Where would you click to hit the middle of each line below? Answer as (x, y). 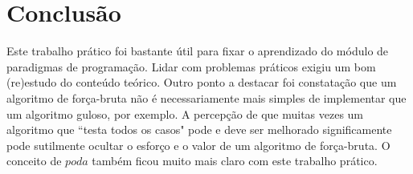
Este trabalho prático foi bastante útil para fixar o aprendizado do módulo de (198, 51)
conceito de (34, 161)
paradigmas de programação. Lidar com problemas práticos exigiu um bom (191, 66)
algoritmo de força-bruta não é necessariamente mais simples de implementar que (206, 97)
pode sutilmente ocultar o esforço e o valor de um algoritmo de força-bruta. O (198, 145)
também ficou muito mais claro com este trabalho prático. (235, 161)
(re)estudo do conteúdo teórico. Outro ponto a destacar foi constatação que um (202, 82)
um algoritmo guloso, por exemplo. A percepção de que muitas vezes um (185, 113)
